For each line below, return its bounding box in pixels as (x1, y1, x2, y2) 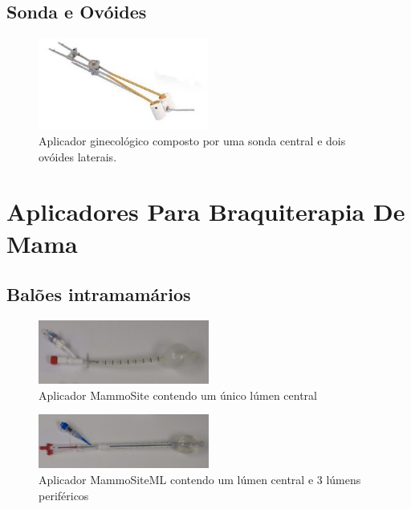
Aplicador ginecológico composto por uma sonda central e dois (39, 132, 346, 149)
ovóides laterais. (39, 148, 117, 165)
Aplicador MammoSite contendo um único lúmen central (39, 386, 317, 403)
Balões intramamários (6, 282, 191, 307)
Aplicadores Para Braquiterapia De (6, 195, 405, 228)
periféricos (39, 487, 89, 503)
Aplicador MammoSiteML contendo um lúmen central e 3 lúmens (39, 470, 361, 487)
